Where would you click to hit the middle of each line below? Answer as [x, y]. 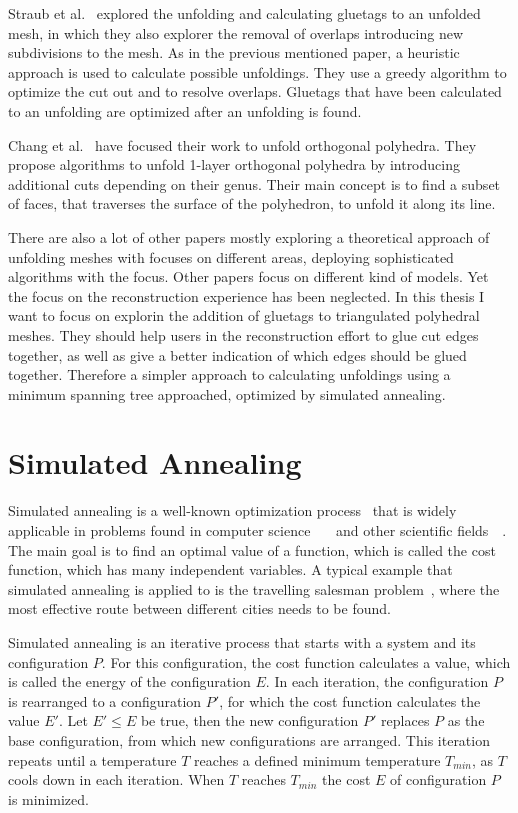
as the [466, 720]
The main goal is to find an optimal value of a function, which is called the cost [252, 549]
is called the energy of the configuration [129, 681]
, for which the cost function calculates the [350, 700]
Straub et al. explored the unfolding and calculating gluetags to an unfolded [244, 13]
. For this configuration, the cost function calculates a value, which [306, 661]
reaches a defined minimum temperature [317, 759]
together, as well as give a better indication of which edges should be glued [237, 354]
